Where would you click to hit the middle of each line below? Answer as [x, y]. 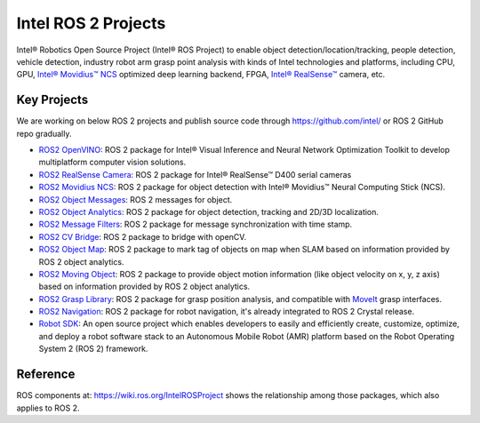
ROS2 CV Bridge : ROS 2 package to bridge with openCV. [143, 236]
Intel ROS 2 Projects [91, 23]
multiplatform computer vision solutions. [112, 162]
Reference [46, 375]
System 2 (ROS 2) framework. [93, 349]
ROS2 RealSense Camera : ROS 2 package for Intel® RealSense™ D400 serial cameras [195, 174]
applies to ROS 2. [48, 408]
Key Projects [52, 100]
